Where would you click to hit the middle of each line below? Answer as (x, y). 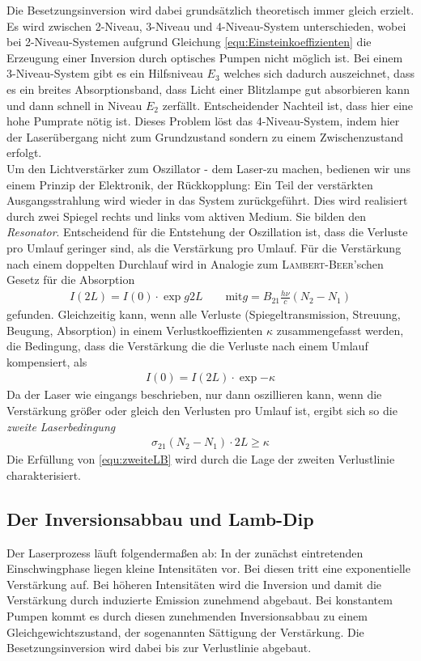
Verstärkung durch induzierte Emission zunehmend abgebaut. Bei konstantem (200, 600)
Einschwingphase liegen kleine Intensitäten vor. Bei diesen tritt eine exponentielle (208, 568)
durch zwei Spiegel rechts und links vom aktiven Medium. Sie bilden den (186, 216)
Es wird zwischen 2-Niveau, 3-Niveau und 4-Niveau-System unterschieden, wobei (206, 25)
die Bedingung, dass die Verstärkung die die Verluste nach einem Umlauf (187, 346)
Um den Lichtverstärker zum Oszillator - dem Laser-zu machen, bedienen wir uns (209, 168)
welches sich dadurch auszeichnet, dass (319, 73)
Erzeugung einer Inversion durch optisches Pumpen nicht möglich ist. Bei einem (205, 57)
